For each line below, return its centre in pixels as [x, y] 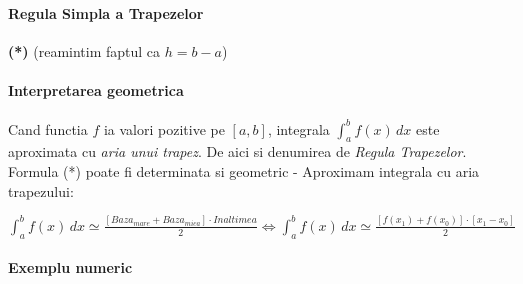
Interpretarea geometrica [96, 89]
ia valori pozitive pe [164, 128]
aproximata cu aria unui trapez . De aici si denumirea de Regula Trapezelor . [237, 151]
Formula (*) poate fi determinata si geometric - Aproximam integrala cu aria [244, 171]
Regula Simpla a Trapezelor [106, 12]
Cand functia [48, 128]
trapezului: [41, 190]
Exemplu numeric [70, 267]
